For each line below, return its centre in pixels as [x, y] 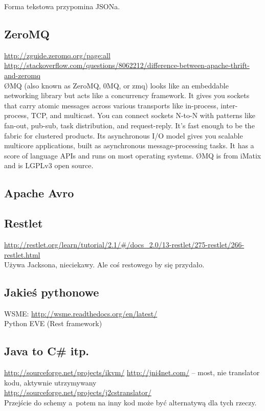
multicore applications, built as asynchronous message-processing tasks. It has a [129, 145]
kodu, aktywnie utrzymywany [50, 382]
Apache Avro [39, 193]
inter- [229, 105]
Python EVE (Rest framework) [53, 323]
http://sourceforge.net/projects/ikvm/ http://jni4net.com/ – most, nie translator [132, 372]
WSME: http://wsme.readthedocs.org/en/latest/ [81, 313]
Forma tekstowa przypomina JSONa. [62, 6]
